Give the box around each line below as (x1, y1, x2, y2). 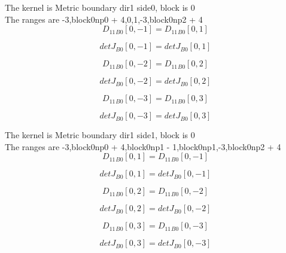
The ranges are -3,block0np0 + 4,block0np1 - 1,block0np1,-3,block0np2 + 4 (5, 140, 281, 153)
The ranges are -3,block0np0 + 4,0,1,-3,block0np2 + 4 (5, 13, 203, 25)
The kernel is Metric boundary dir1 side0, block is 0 (5, 1, 195, 13)
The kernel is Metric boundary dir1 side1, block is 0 (5, 129, 195, 141)
